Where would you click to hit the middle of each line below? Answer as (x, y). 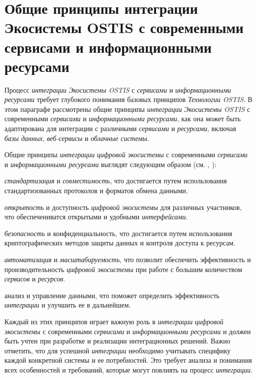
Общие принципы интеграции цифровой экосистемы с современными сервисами (126, 155)
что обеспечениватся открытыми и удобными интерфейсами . (96, 217)
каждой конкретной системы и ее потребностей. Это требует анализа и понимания (128, 360)
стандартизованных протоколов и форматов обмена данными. (96, 190)
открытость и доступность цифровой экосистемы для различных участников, (123, 207)
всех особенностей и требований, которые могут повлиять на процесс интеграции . (128, 369)
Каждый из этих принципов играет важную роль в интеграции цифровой (114, 321)
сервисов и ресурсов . (35, 279)
